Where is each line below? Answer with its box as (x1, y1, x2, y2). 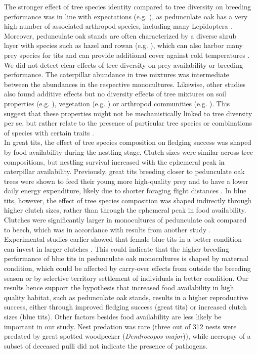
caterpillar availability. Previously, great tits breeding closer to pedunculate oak (4, 166, 245, 177)
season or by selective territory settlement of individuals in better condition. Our (4, 272, 249, 283)
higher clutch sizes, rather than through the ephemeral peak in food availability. (4, 205, 247, 215)
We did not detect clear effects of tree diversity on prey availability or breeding (4, 59, 243, 70)
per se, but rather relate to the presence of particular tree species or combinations (4, 118, 252, 128)
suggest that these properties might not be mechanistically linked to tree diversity (4, 108, 252, 118)
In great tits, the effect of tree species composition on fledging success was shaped (4, 137, 252, 147)
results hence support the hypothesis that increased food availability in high (4, 282, 234, 293)
